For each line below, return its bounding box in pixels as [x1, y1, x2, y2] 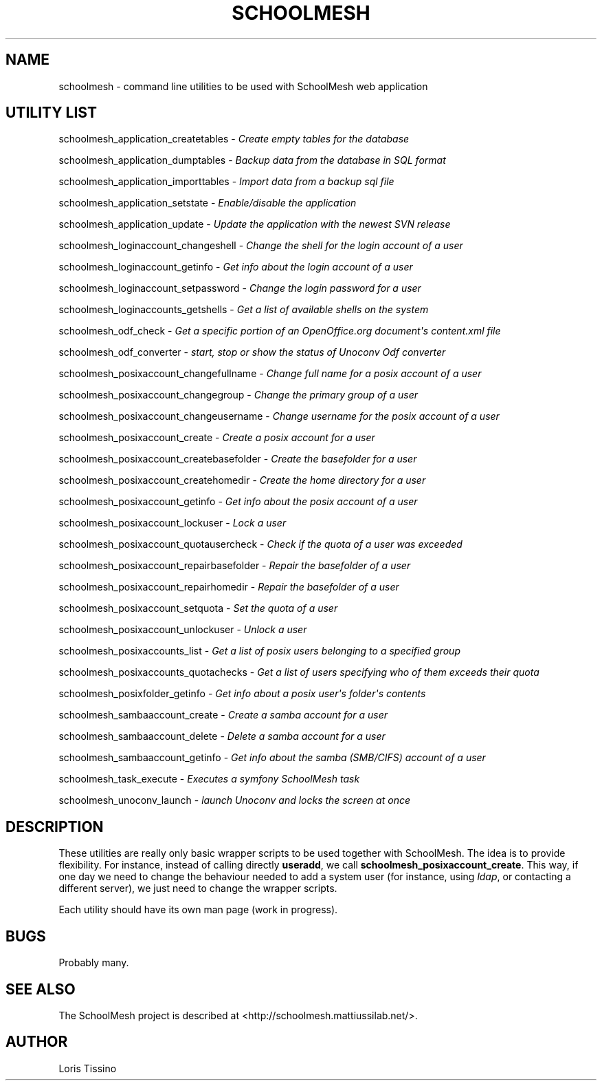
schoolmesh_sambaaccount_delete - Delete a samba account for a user [58, 730, 386, 743]
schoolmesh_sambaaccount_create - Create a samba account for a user [58, 709, 388, 721]
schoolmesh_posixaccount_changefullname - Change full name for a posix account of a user [58, 368, 482, 380]
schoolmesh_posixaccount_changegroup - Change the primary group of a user [58, 389, 418, 401]
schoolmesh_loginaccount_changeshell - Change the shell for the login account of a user [58, 239, 463, 252]
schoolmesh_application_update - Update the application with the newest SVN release [58, 218, 451, 231]
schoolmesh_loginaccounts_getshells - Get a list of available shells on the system [58, 304, 429, 316]
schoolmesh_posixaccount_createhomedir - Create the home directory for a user [58, 474, 426, 487]
